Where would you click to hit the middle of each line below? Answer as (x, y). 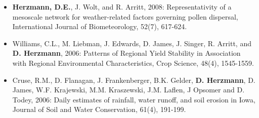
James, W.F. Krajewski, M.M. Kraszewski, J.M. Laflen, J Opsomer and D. (128, 90)
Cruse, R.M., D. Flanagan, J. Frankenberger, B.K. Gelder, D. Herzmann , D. (134, 80)
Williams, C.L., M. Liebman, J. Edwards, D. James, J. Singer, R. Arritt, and (132, 43)
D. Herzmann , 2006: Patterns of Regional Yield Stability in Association (126, 53)
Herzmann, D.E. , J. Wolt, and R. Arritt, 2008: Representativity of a (122, 7)
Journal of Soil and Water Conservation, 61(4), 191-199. (99, 109)
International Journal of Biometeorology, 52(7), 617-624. (100, 26)
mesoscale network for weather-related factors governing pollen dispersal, (125, 16)
